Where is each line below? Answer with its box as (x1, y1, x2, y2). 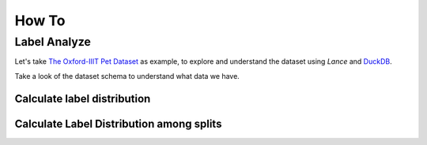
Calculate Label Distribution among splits (14, 117, 222, 130)
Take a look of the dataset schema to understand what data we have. (14, 71, 240, 80)
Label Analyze (14, 35, 91, 49)
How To (14, 12, 66, 29)
